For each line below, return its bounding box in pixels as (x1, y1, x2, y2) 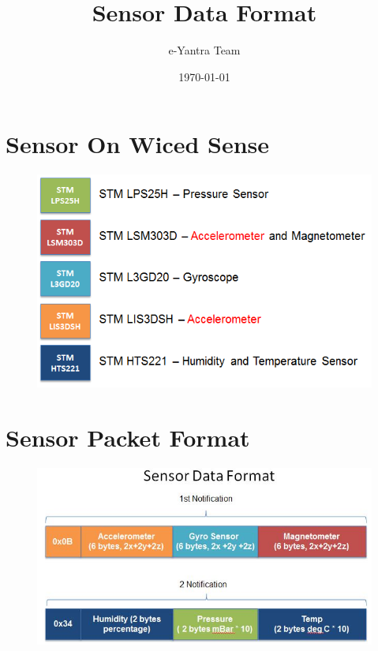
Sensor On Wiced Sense (6, 128, 270, 160)
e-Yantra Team (168, 42, 241, 58)
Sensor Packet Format (6, 421, 250, 453)
